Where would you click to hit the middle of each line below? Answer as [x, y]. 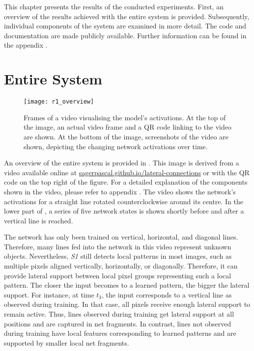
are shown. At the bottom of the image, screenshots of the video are [126, 136]
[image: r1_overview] [59, 102]
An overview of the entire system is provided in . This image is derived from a [122, 163]
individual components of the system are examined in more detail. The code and [125, 26]
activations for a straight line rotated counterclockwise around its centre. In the [124, 201]
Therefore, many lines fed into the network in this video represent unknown [118, 246]
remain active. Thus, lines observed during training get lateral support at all [119, 314]
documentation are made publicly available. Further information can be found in [125, 35]
